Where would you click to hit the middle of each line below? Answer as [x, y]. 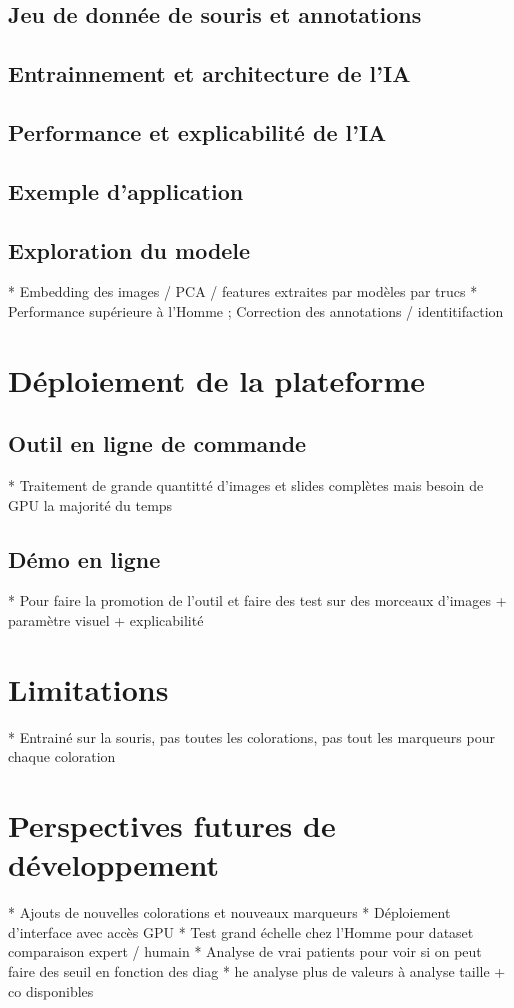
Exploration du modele [129, 249]
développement [114, 864]
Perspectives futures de [172, 825]
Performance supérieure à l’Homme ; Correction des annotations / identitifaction [256, 310]
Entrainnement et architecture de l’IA [209, 73]
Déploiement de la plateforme [217, 379]
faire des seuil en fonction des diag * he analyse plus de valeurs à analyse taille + [257, 971]
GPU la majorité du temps [90, 504]
